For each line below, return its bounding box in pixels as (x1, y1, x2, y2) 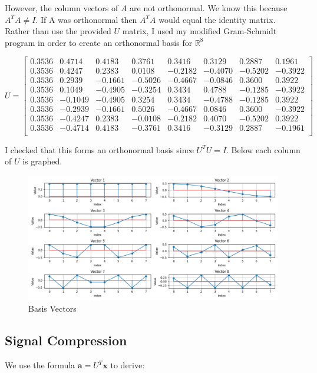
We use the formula (5, 359, 75, 371)
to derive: (110, 359, 145, 371)
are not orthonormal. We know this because (130, 2, 288, 14)
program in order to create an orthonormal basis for (5, 36, 193, 48)
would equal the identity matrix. (158, 13, 276, 25)
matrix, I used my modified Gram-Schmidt (122, 25, 277, 37)
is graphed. (22, 155, 62, 167)
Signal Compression (5, 331, 127, 349)
